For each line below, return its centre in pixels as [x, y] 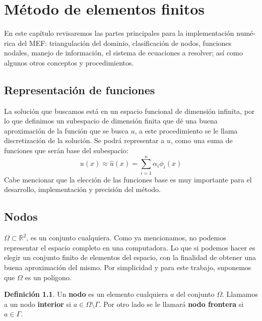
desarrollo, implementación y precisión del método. [82, 189]
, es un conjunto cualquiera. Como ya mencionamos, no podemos [126, 238]
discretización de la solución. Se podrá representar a [84, 140]
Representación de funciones [80, 89]
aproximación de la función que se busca [66, 130]
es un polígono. [48, 277]
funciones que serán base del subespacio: [66, 150]
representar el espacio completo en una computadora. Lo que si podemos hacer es [130, 247]
